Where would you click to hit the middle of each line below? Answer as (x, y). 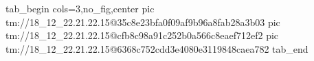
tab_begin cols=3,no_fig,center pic (80, 8)
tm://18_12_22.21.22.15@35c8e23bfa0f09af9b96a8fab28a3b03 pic (143, 22)
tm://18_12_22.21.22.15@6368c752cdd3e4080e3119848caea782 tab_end (157, 48)
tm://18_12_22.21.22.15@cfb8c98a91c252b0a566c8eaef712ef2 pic (142, 35)
